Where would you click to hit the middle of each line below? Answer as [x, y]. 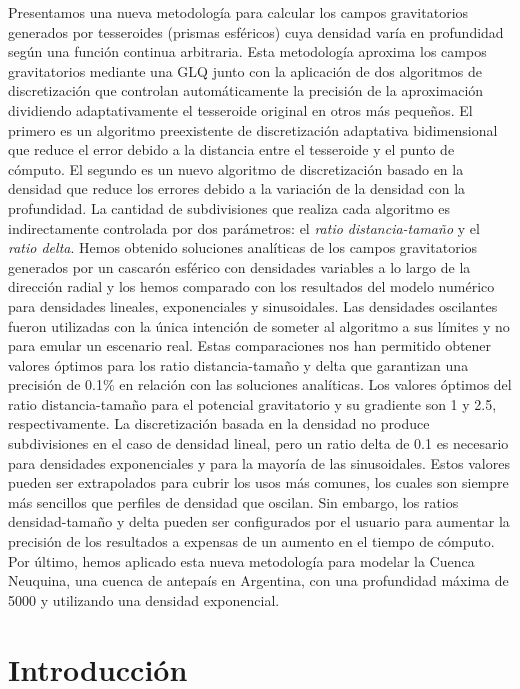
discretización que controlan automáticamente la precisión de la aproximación [246, 90]
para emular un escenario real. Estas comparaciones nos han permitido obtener [250, 345]
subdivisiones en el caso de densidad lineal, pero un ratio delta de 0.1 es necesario [258, 443]
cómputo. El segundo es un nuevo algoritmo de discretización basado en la [236, 168]
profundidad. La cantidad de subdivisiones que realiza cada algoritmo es [229, 207]
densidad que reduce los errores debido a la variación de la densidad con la [237, 188]
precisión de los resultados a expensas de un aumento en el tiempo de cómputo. [251, 541]
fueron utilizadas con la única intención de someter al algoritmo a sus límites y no [259, 325]
